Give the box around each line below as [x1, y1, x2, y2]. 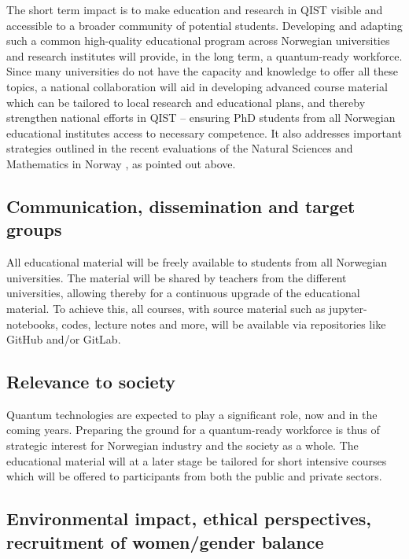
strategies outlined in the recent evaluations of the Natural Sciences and [6, 140, 353, 156]
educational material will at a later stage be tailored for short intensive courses [6, 452, 387, 469]
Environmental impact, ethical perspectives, [6, 506, 371, 531]
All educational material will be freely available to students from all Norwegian [6, 254, 388, 270]
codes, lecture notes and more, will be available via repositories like [61, 315, 386, 332]
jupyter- [329, 300, 367, 316]
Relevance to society [6, 370, 176, 394]
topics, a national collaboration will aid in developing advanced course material [6, 78, 388, 94]
